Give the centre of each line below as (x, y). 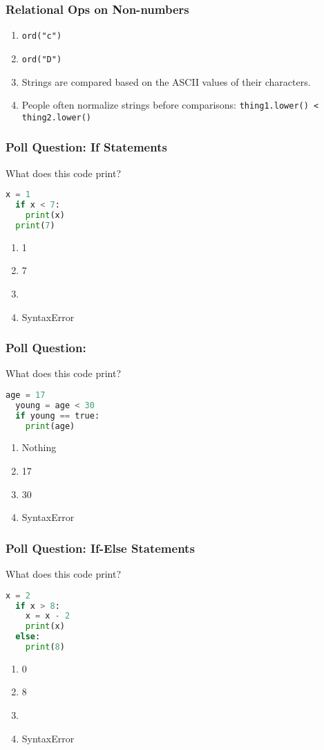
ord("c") (42, 36)
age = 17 (26, 395)
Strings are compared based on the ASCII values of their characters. (166, 81)
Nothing (39, 447)
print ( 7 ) (35, 225)
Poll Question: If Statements (86, 147)
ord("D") (42, 59)
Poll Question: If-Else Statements (100, 548)
